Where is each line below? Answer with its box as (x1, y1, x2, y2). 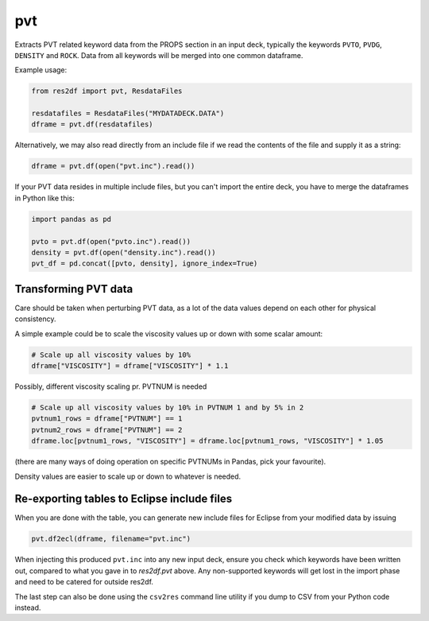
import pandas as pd (31, 215, 111, 223)
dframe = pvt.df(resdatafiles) (31, 120, 154, 129)
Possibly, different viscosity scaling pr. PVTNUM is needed (14, 382, 207, 391)
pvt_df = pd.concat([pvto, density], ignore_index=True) (31, 259, 258, 268)
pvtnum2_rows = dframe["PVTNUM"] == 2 (31, 425, 183, 434)
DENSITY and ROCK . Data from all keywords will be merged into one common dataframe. (14, 50, 303, 60)
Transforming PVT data (14, 282, 133, 296)
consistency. (14, 314, 56, 324)
